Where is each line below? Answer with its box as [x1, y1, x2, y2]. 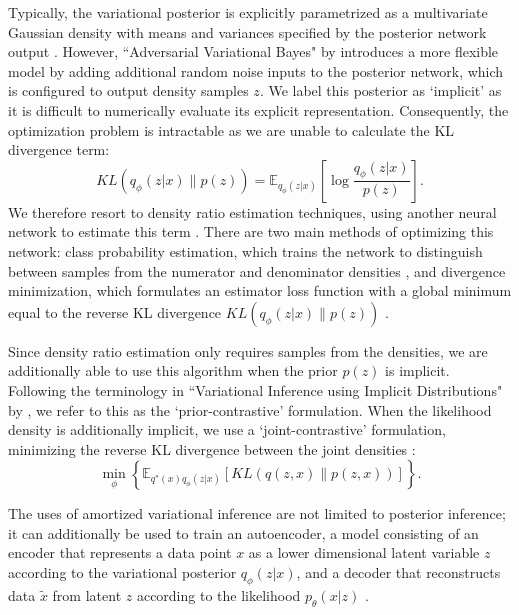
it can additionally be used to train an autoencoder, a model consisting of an [8, 522, 479, 543]
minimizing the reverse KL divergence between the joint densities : [8, 438, 416, 459]
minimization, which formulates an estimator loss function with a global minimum [8, 280, 512, 301]
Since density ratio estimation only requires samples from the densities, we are [8, 340, 488, 361]
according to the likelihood [136, 584, 301, 605]
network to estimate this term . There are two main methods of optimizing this [8, 221, 494, 242]
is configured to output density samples [8, 80, 249, 101]
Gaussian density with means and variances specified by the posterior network [8, 21, 487, 42]
